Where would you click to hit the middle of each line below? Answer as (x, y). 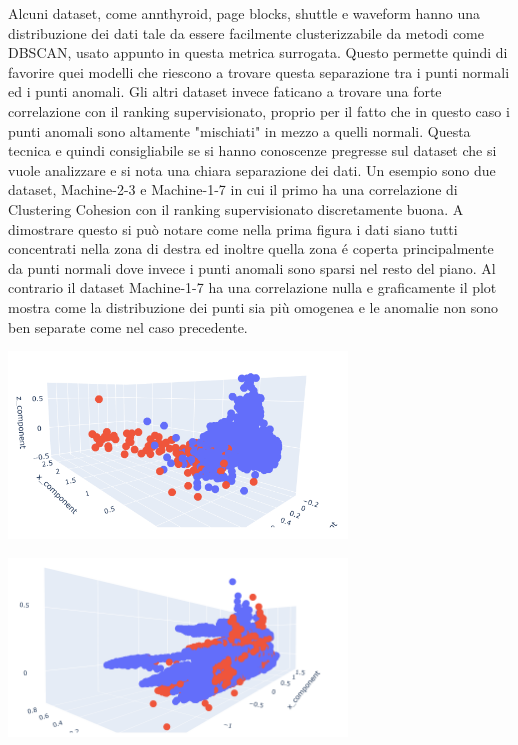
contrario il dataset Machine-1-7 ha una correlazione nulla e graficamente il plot (252, 287)
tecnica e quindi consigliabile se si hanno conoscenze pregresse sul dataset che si (252, 150)
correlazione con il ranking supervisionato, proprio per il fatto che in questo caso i (259, 110)
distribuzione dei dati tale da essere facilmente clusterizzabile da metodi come (246, 32)
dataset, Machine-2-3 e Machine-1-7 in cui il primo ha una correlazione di (233, 189)
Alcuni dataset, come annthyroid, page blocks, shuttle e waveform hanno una (244, 13)
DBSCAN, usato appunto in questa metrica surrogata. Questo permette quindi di (258, 52)
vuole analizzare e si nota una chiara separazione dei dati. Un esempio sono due (252, 169)
